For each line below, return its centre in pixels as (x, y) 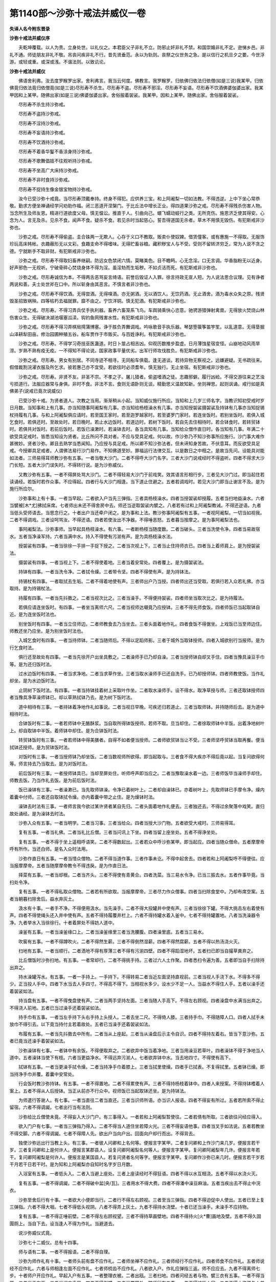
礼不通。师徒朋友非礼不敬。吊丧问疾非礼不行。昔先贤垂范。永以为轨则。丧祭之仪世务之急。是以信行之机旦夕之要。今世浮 (137, 54)
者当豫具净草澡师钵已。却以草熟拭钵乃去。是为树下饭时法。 (72, 697)
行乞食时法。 (23, 647)
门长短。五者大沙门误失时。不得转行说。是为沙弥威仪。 (68, 465)
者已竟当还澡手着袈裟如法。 (39, 1041)
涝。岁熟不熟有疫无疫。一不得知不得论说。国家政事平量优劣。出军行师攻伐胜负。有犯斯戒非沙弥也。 (114, 351)
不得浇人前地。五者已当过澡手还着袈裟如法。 (56, 1008)
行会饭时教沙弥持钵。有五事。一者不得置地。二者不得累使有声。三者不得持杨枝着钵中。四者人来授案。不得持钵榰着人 (141, 1084)
